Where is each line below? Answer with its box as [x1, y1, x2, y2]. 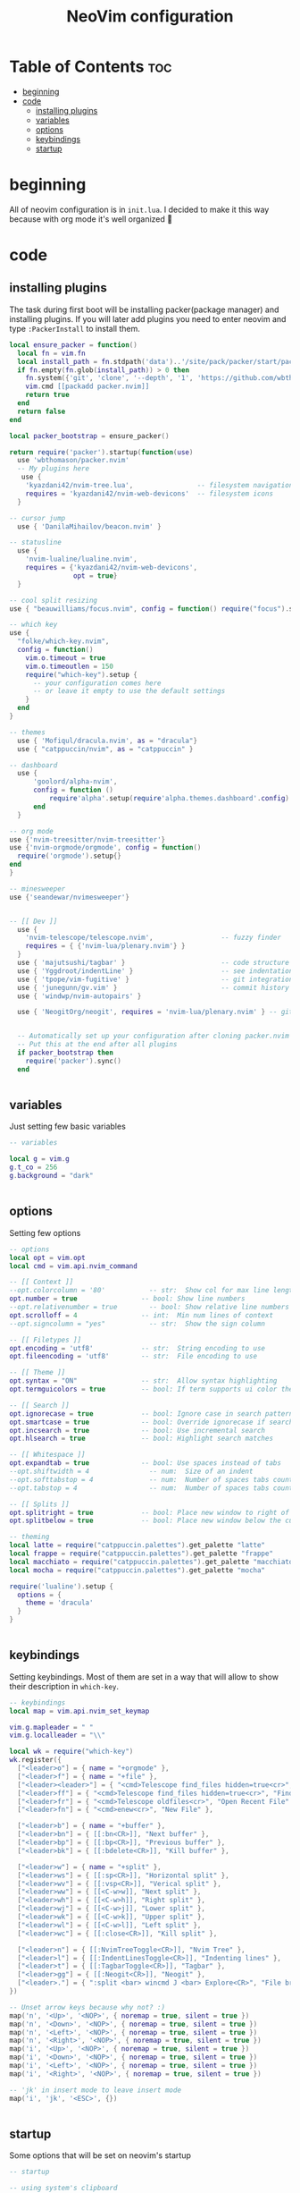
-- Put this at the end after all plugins [17, 1040, 178, 1049]
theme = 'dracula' [25, 1598, 94, 1607]
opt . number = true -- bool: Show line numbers [9, 1294, 246, 1303]
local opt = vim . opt [9, 1253, 87, 1262]
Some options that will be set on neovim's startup [9, 2150, 192, 2161]
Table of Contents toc [9, 56, 172, 77]
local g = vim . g [9, 1155, 70, 1164]
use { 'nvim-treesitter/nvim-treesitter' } [9, 834, 166, 844]
